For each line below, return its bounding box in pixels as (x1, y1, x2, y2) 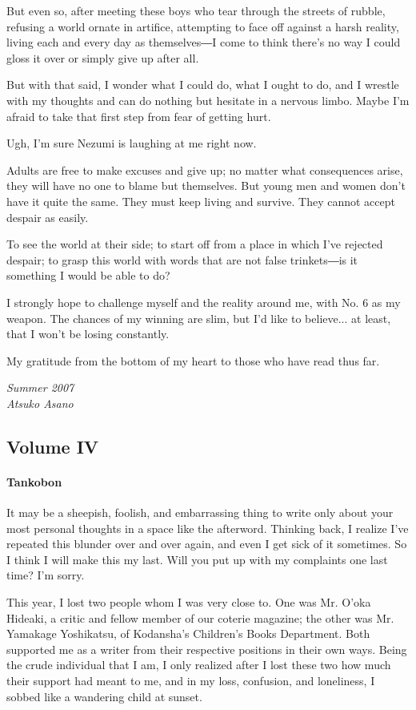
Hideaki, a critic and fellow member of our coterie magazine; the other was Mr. (6, 609, 394, 626)
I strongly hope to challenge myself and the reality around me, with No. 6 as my (6, 293, 401, 310)
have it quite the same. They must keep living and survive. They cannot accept (6, 192, 395, 209)
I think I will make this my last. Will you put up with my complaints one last (6, 551, 388, 567)
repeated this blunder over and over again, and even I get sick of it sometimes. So (6, 535, 407, 552)
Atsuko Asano (6, 394, 74, 411)
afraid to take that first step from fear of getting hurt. (6, 107, 271, 124)
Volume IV (6, 434, 99, 458)
